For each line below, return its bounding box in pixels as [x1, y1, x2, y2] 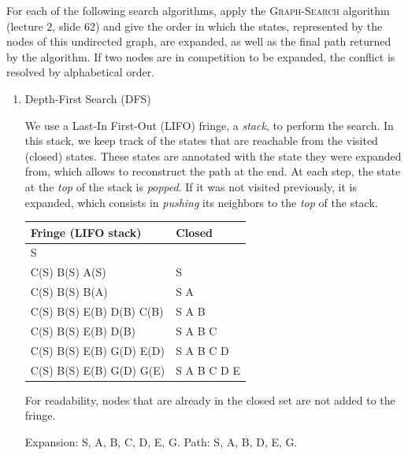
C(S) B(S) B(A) [30, 283, 108, 300]
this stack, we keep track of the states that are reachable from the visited [24, 132, 378, 149]
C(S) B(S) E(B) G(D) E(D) [30, 342, 165, 358]
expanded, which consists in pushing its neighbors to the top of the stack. [24, 194, 378, 210]
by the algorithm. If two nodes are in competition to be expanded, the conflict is [6, 48, 395, 65]
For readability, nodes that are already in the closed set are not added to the [24, 391, 395, 408]
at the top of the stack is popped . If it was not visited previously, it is [24, 178, 357, 194]
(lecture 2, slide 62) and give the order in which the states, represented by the [6, 17, 383, 34]
